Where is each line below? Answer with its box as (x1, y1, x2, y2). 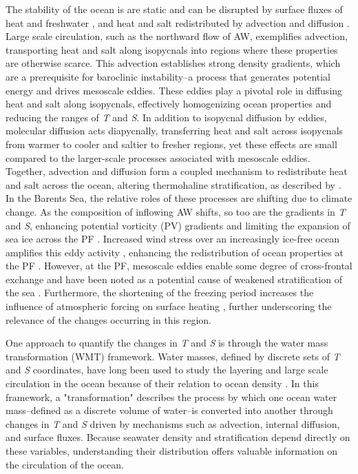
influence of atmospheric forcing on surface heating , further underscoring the (6, 299, 332, 313)
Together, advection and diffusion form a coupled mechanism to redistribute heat (6, 164, 348, 178)
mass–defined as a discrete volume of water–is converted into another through (6, 403, 333, 418)
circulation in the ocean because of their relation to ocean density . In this (6, 376, 319, 391)
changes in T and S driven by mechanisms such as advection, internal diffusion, (6, 416, 340, 431)
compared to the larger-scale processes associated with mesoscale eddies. (6, 150, 310, 165)
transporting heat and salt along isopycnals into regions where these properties (6, 42, 338, 56)
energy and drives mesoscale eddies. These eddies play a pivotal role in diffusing (6, 83, 343, 97)
